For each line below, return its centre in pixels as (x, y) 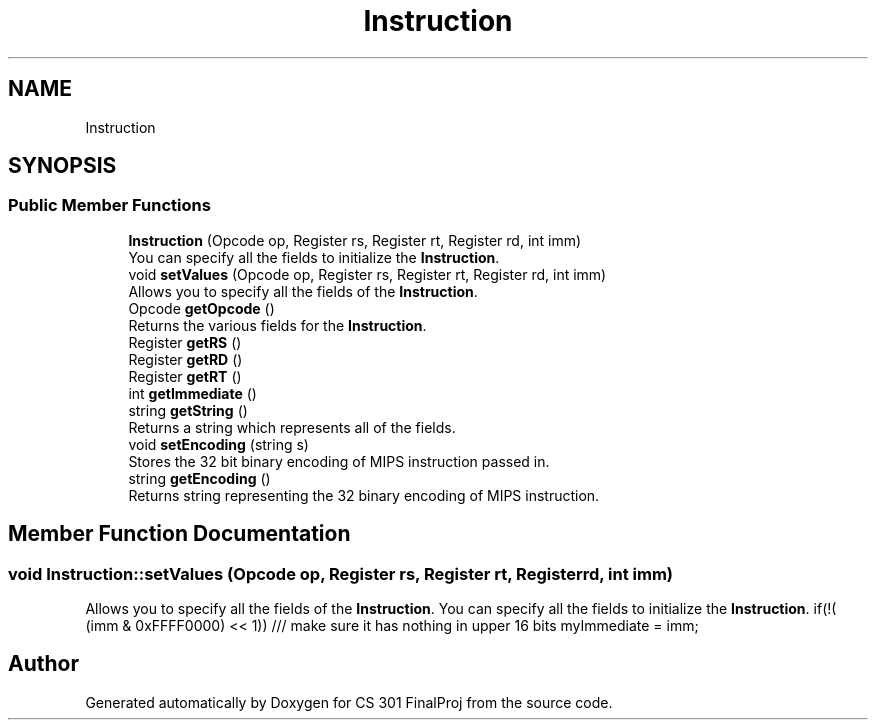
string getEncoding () (199, 478)
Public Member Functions (109, 205)
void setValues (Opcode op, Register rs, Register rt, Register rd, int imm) (367, 274)
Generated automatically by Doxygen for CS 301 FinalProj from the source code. (349, 702)
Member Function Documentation (179, 534)
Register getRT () (185, 376)
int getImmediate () (192, 393)
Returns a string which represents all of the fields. (292, 427)
